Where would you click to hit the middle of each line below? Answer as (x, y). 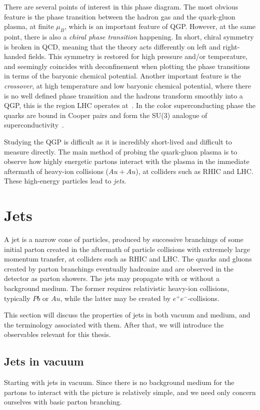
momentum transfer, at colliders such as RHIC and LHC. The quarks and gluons (128, 259)
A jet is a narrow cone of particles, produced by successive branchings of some (124, 239)
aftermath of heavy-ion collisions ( (56, 171)
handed (15, 56)
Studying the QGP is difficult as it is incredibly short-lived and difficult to (118, 141)
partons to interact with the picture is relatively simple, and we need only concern (130, 392)
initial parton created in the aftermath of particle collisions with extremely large (127, 249)
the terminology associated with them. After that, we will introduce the (114, 324)
